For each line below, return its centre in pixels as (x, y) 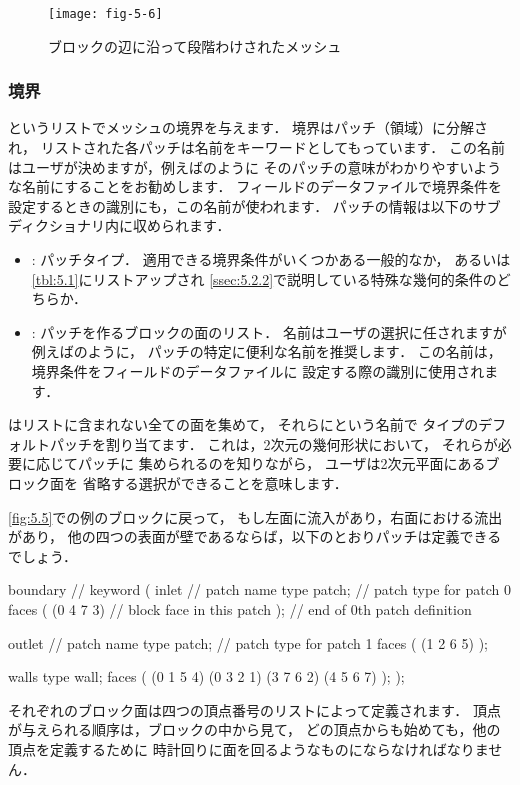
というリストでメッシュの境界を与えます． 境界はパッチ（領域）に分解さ (248, 127)
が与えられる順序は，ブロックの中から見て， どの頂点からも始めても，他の (254, 729)
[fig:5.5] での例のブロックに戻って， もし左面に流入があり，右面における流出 (255, 516)
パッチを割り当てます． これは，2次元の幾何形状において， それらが (273, 443)
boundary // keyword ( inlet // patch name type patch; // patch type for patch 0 (259, 589)
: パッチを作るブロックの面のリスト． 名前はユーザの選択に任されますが (269, 331)
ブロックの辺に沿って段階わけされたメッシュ (195, 45)
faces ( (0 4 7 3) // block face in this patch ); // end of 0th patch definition (240, 608)
